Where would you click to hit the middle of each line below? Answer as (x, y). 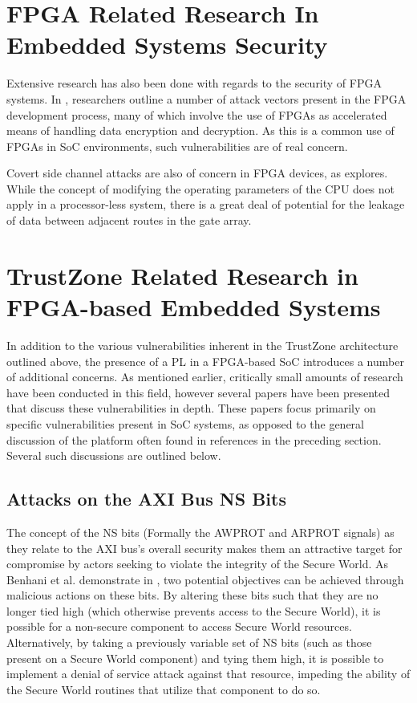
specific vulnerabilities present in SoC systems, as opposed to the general (185, 423)
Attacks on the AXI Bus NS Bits (146, 499)
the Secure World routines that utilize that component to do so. (164, 689)
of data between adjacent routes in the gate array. (129, 220)
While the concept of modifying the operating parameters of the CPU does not (200, 188)
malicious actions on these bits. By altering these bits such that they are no (192, 595)
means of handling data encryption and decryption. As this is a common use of (200, 130)
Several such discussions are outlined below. (114, 455)
